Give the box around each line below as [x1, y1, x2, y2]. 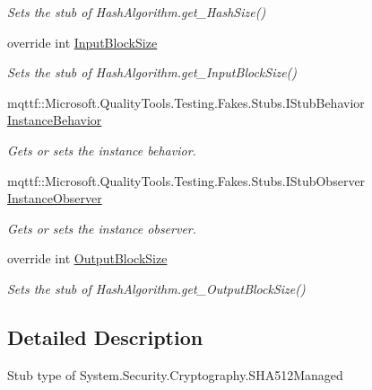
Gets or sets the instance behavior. [7, 140, 196, 159]
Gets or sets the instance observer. [7, 218, 197, 237]
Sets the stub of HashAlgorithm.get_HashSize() [7, 3, 266, 21]
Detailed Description [7, 323, 203, 350]
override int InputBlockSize [7, 32, 158, 51]
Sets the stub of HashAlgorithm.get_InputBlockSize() [7, 63, 298, 82]
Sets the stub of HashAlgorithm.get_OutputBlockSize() [7, 279, 306, 297]
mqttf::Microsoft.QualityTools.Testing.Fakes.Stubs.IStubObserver [7, 171, 366, 190]
